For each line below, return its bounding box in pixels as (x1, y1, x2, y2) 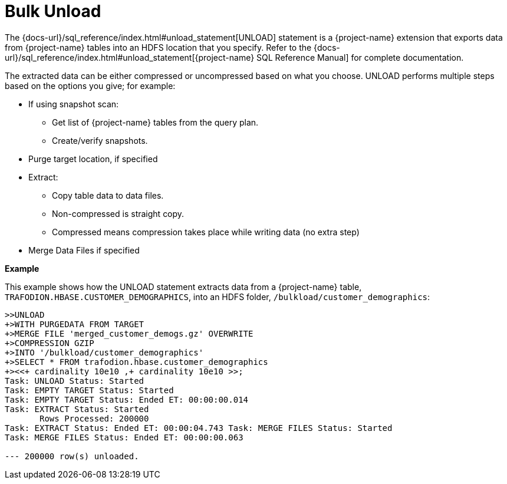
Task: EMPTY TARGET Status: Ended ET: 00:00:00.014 (5, 394, 249, 404)
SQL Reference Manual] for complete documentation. (256, 52, 464, 62)
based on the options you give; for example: (5, 80, 176, 91)
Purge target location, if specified (28, 153, 158, 164)
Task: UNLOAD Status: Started (5, 376, 144, 386)
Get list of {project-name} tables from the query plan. (52, 117, 259, 127)
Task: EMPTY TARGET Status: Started (5, 385, 174, 395)
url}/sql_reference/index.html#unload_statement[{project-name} (5, 52, 255, 62)
